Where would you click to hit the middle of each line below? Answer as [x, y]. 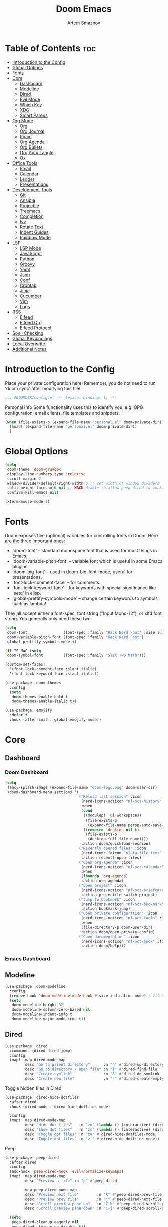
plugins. [20, 566]
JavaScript [31, 253]
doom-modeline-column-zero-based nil [51, 1010]
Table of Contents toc [51, 48]
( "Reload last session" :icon [110, 797]
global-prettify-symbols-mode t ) [42, 642]
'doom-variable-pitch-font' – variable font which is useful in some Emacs [87, 561]
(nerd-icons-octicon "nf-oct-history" [122, 801]
